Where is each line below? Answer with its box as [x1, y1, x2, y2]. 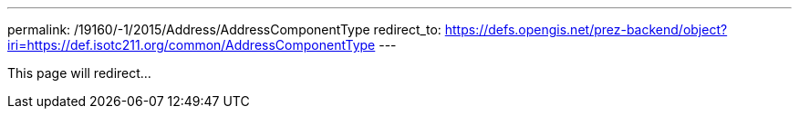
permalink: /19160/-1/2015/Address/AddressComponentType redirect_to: [7, 22, 441, 37]
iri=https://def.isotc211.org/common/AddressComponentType [7, 37, 376, 53]
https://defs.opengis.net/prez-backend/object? [444, 22, 728, 37]
